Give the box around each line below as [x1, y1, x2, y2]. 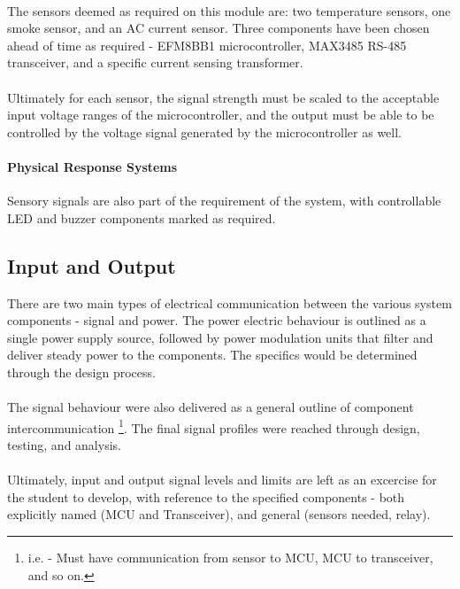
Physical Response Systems [7, 157, 178, 175]
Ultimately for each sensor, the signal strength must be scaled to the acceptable [7, 88, 440, 106]
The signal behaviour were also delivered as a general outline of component [7, 398, 414, 416]
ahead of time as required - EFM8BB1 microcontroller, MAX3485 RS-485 [7, 35, 407, 54]
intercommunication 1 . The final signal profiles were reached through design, [7, 415, 420, 437]
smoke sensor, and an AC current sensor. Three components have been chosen [7, 19, 430, 37]
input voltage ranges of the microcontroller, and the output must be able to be [7, 105, 434, 124]
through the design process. [7, 362, 156, 381]
